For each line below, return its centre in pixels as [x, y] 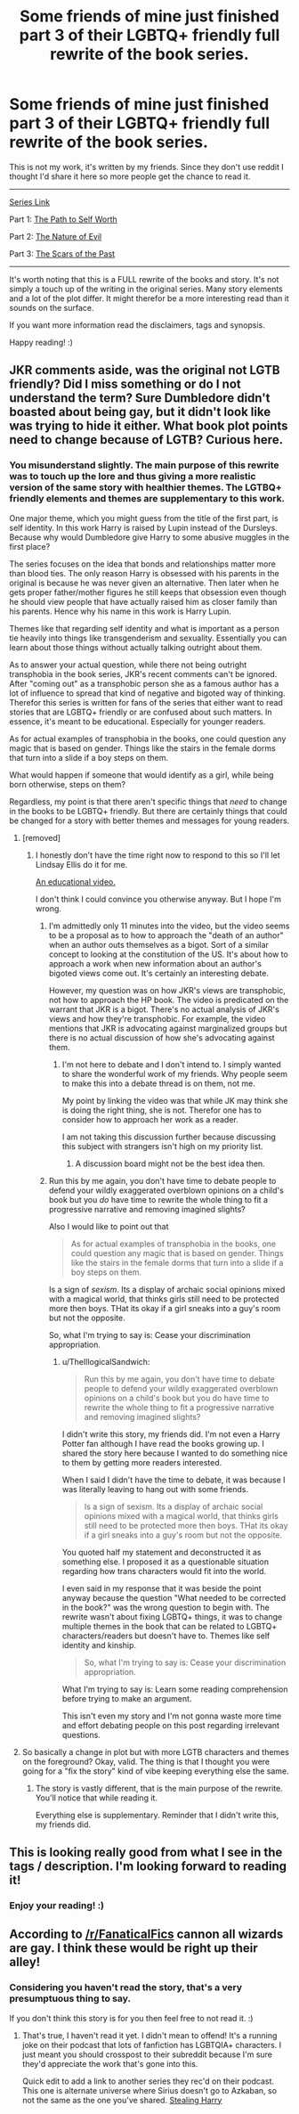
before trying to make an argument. [127, 1698]
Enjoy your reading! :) [57, 1906]
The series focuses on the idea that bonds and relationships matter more [142, 564]
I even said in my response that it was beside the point [162, 1588]
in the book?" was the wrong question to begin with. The [166, 1607]
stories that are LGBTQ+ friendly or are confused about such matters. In [141, 712]
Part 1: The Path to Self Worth [63, 219]
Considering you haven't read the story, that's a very [126, 1987]
